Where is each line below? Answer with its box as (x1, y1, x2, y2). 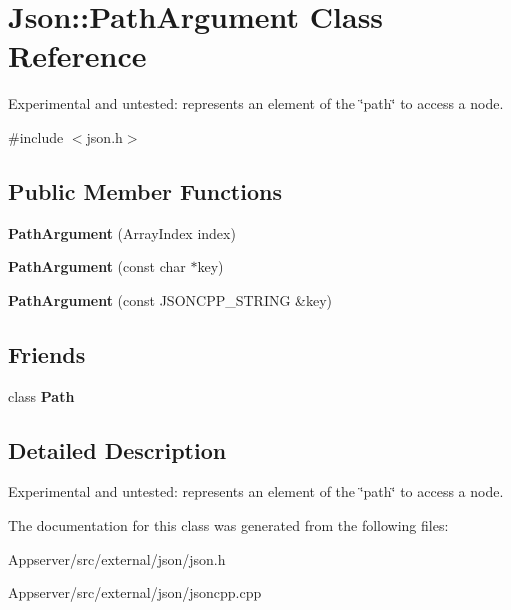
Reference (8, 35, 147, 76)
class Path (8, 385, 75, 406)
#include (8, 126, 64, 147)
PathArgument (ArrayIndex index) (8, 222, 236, 243)
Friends (8, 338, 86, 369)
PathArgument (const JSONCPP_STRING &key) (8, 289, 333, 310)
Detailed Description (8, 434, 227, 465)
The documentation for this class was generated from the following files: (8, 515, 449, 536)
